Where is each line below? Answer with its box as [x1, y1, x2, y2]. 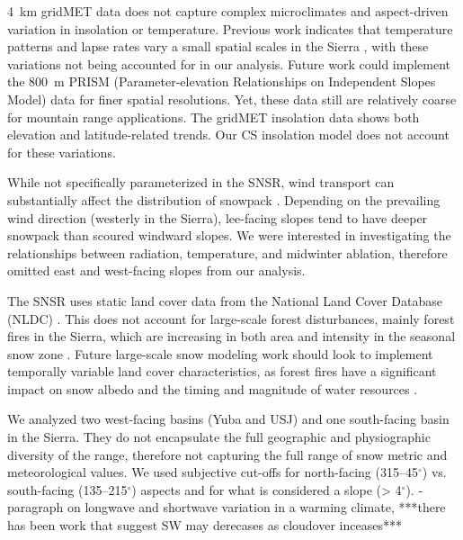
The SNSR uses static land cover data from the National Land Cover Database [7, 291, 442, 310]
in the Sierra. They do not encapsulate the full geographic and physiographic [7, 427, 431, 446]
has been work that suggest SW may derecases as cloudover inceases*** [7, 516, 402, 535]
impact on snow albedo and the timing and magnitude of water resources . [7, 379, 418, 398]
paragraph [7, 498, 64, 517]
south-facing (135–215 [7, 480, 128, 499]
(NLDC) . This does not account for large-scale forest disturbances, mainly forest [7, 309, 455, 328]
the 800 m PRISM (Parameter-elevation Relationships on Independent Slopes [7, 72, 436, 91]
